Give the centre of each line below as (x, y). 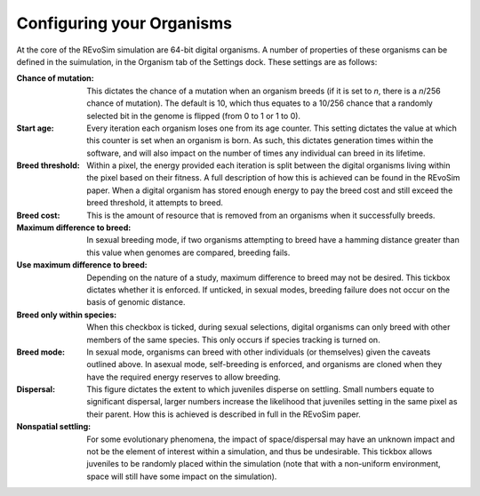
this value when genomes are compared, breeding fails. (188, 252)
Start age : (35, 128)
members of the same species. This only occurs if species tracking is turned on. (234, 340)
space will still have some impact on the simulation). (182, 476)
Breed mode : (41, 352)
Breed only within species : (67, 315)
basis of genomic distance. (136, 302)
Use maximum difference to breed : (82, 265)
